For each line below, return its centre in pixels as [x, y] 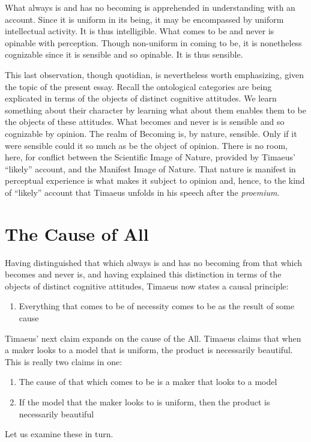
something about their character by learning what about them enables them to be [155, 110]
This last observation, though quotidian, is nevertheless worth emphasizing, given [155, 74]
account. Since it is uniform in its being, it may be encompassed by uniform [144, 19]
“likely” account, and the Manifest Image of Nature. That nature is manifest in [150, 168]
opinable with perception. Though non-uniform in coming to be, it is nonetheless [153, 42]
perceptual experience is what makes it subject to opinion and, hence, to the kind [155, 180]
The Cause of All [77, 233]
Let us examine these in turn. [59, 434]
